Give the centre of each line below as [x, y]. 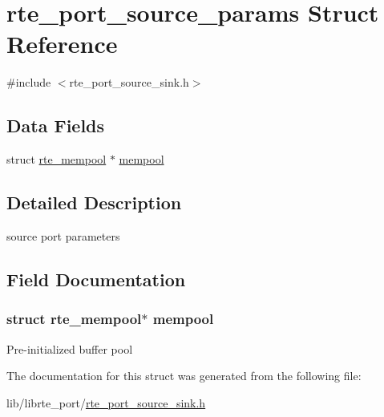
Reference [62, 44]
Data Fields [56, 126]
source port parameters [63, 235]
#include [29, 82]
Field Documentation [96, 279]
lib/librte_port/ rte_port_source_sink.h [106, 402]
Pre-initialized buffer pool [70, 348]
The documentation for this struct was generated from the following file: [184, 376]
